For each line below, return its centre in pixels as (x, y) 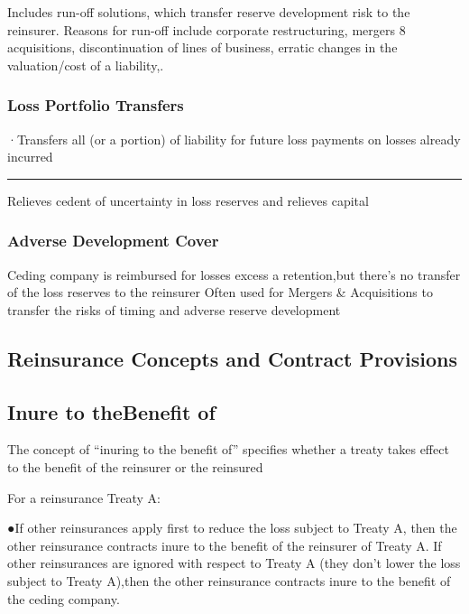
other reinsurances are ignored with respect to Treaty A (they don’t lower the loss (234, 563)
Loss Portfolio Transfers (96, 105)
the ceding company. (64, 598)
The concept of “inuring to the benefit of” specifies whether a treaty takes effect (228, 449)
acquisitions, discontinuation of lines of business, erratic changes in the (202, 47)
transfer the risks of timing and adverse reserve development (174, 309)
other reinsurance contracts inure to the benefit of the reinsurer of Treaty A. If (225, 545)
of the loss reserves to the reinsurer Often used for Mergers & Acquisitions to (220, 292)
